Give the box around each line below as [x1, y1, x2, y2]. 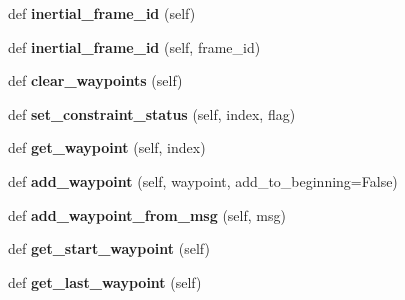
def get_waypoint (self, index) [8, 137, 206, 158]
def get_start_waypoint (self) [8, 238, 210, 259]
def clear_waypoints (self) [8, 70, 183, 91]
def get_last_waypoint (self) [8, 271, 202, 292]
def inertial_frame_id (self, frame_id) [8, 36, 261, 57]
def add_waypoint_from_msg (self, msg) [8, 204, 286, 225]
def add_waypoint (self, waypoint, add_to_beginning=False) [8, 170, 398, 191]
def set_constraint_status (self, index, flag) [8, 103, 296, 124]
